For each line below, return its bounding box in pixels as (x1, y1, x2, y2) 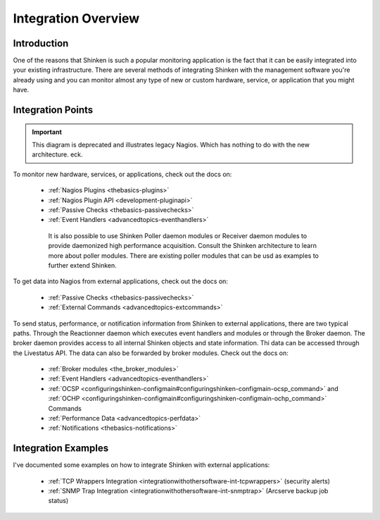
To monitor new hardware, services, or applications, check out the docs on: (13, 170, 232, 178)
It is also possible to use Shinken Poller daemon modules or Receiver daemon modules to (48, 231, 308, 240)
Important (32, 128, 63, 136)
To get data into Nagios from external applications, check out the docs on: (13, 277, 229, 285)
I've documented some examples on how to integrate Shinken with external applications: (13, 461, 270, 469)
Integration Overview (13, 11, 140, 26)
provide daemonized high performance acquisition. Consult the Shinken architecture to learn (48, 242, 317, 250)
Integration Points (13, 104, 94, 116)
